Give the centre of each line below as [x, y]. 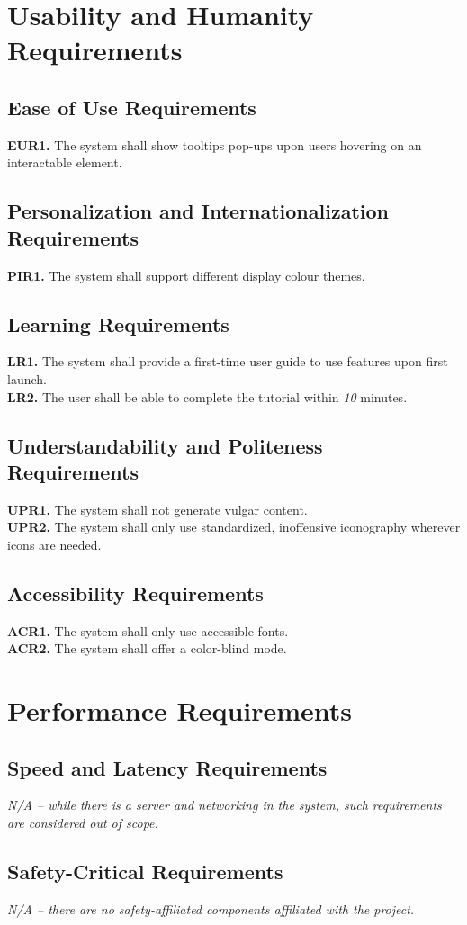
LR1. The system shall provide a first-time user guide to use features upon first [228, 361]
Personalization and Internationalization [198, 211]
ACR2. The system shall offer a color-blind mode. [147, 648]
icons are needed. [54, 544]
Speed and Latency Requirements [167, 767]
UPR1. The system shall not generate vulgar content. [157, 509]
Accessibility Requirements [135, 593]
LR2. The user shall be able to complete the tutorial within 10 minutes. [207, 396]
